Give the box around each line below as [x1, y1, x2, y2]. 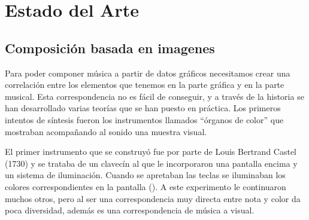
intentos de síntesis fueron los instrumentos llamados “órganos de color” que [5, 113, 284, 126]
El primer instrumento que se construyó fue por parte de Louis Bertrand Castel [5, 145, 297, 158]
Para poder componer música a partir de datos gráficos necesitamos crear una [5, 66, 290, 79]
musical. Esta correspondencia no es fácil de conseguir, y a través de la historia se [5, 90, 304, 102]
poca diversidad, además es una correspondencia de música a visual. [5, 204, 255, 216]
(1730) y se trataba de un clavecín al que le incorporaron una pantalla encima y [5, 157, 298, 169]
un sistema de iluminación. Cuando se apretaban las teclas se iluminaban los [5, 169, 286, 181]
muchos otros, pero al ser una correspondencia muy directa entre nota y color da [5, 192, 301, 204]
